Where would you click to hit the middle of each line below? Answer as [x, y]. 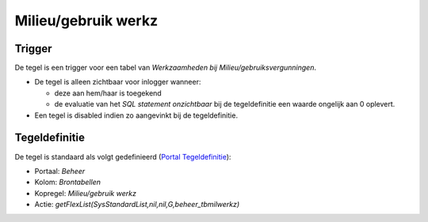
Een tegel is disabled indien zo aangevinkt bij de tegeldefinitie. [136, 115]
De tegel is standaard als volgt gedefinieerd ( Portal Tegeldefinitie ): [123, 156]
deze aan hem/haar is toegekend [108, 93]
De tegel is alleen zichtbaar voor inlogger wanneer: [118, 82]
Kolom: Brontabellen [67, 182]
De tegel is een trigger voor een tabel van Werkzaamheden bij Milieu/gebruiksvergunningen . [166, 68]
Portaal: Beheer [60, 171]
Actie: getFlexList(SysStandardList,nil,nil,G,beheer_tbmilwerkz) [137, 205]
